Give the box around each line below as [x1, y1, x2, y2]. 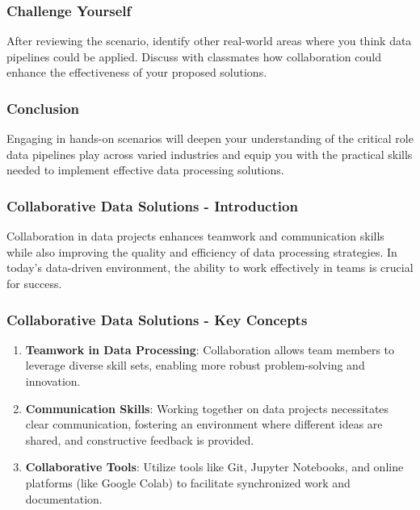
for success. [6, 275, 62, 291]
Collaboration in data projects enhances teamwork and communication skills [6, 228, 384, 245]
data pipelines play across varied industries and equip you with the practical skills [6, 145, 413, 162]
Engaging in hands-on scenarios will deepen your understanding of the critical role [6, 130, 414, 147]
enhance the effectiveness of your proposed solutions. [6, 64, 267, 81]
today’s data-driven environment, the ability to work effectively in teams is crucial [6, 259, 414, 276]
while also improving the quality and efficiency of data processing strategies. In [6, 243, 397, 260]
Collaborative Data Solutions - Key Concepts [6, 309, 308, 329]
